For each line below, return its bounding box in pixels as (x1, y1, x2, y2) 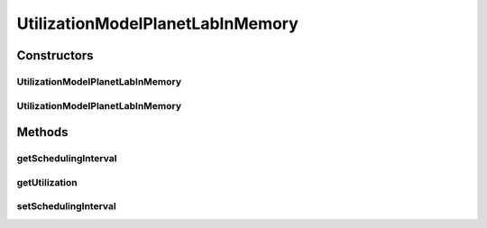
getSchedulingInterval (16, 152, 117, 165)
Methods (16, 124, 69, 140)
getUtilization (16, 176, 78, 188)
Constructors (16, 48, 94, 63)
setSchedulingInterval (16, 200, 116, 213)
